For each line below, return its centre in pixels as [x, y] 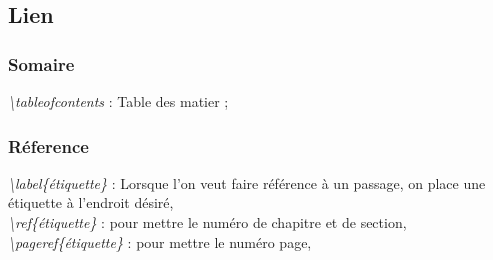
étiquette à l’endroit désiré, [91, 202]
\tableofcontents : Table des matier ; [118, 101]
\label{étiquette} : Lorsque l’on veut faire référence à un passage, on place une [247, 182]
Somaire [41, 63]
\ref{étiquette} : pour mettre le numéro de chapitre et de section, [207, 222]
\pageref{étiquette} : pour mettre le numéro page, [160, 241]
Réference [48, 145]
